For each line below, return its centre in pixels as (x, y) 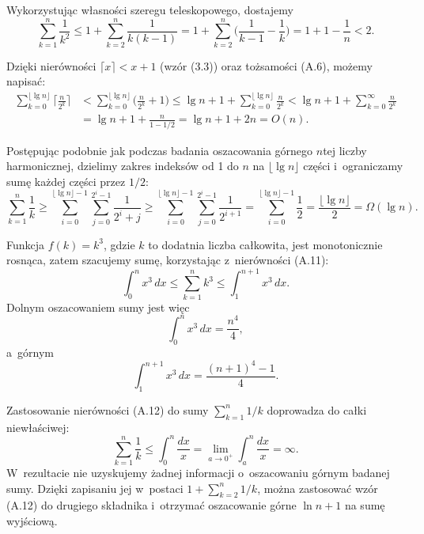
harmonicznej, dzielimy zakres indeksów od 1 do (123, 166)
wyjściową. (32, 521)
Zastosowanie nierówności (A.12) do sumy (108, 409)
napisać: (26, 81)
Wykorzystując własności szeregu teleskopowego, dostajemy (150, 9)
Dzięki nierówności (51, 65)
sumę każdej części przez (66, 181)
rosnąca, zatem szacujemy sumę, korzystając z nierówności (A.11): (168, 260)
